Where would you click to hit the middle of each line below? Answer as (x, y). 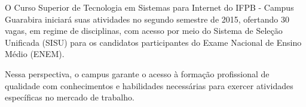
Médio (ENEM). (35, 54)
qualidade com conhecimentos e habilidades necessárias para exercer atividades (149, 85)
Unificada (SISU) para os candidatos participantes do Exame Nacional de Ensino (153, 42)
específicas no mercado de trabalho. (70, 97)
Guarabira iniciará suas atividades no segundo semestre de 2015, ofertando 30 (147, 19)
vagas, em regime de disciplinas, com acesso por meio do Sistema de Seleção (144, 31)
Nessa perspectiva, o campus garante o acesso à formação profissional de (137, 73)
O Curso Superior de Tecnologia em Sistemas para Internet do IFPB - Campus (149, 7)
